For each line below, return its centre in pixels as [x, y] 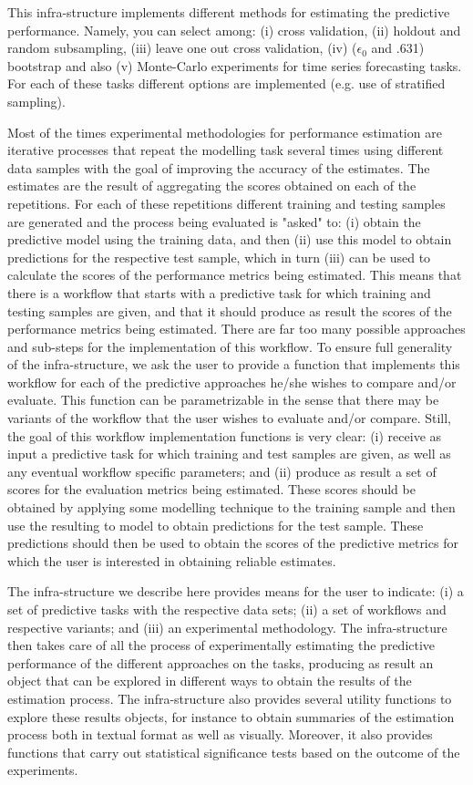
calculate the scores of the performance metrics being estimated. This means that [235, 275]
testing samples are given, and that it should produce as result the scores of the [230, 310]
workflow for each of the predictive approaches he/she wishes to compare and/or [232, 382]
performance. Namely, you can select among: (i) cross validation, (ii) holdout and [234, 30]
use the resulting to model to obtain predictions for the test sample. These [216, 525]
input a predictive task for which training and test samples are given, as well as [229, 454]
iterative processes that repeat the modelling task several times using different [226, 150]
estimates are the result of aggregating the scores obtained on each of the [212, 186]
